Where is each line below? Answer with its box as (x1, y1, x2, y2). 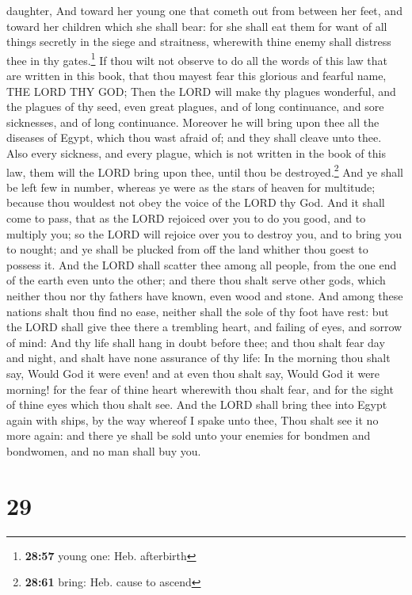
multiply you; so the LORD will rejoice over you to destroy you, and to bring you (6, 225, 402, 242)
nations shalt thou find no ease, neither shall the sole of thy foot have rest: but (6, 303, 389, 319)
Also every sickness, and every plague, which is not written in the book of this (6, 145, 386, 161)
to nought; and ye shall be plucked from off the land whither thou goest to (6, 241, 368, 257)
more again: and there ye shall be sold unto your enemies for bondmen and (6, 427, 371, 444)
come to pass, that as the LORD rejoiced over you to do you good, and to (6, 210, 366, 227)
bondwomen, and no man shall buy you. (6, 442, 201, 459)
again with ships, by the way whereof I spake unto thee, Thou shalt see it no (6, 411, 379, 428)
